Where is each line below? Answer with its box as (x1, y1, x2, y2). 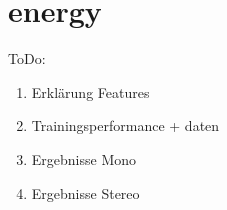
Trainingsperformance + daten (31, 115, 220, 136)
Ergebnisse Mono (31, 148, 137, 169)
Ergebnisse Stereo (31, 182, 140, 203)
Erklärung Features (31, 81, 150, 102)
